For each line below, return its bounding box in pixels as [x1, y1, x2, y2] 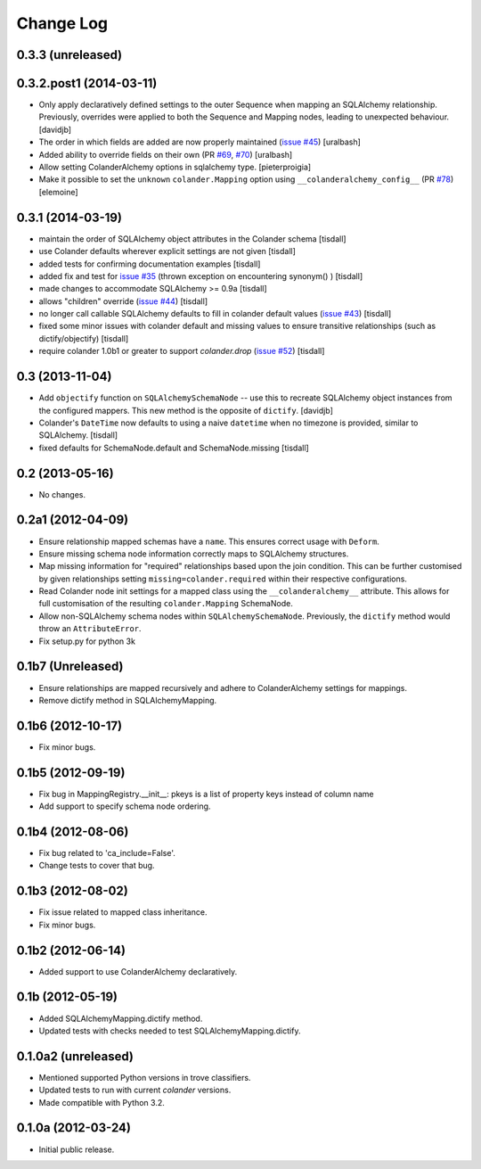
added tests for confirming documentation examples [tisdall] [38, 259, 261, 269]
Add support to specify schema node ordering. [38, 801, 211, 811]
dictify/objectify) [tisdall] [38, 333, 129, 343]
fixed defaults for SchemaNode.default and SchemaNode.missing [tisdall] [38, 442, 309, 453]
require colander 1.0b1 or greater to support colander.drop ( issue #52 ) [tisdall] [38, 346, 325, 357]
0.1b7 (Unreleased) [16, 659, 124, 674]
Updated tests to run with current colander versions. [38, 1084, 232, 1096]
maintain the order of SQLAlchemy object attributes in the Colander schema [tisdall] [38, 233, 346, 244]
